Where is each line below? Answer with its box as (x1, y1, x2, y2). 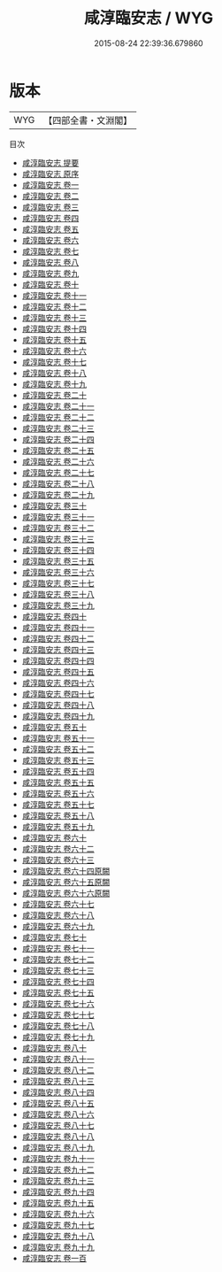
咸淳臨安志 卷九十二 (21, 1164, 95, 1175)
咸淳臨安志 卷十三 (21, 312, 87, 323)
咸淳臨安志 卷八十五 (21, 1098, 95, 1108)
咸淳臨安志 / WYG (83, 8, 214, 28)
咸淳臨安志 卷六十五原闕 (21, 876, 111, 887)
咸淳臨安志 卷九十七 (21, 1219, 95, 1230)
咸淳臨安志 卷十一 (21, 289, 87, 301)
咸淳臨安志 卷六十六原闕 (21, 887, 111, 898)
